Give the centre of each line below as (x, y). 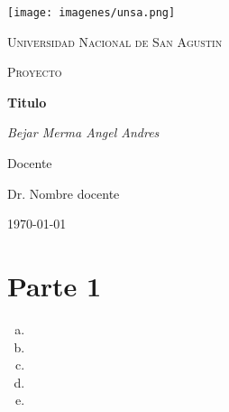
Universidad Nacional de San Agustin (115, 41)
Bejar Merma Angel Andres (83, 132)
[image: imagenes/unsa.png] (92, 13)
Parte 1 (55, 286)
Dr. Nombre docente (64, 193)
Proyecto (35, 72)
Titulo (27, 102)
